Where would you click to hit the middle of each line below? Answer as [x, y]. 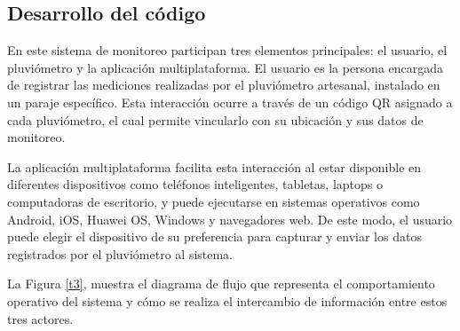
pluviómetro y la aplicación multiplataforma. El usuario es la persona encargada [226, 67]
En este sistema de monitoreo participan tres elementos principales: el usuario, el [227, 50]
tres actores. [40, 318]
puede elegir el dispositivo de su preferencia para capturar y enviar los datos [214, 236]
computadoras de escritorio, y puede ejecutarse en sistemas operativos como [214, 201]
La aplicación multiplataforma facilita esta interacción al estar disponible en [214, 166]
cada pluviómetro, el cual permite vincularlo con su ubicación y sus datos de [215, 119]
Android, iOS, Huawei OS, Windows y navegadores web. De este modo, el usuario [230, 219]
